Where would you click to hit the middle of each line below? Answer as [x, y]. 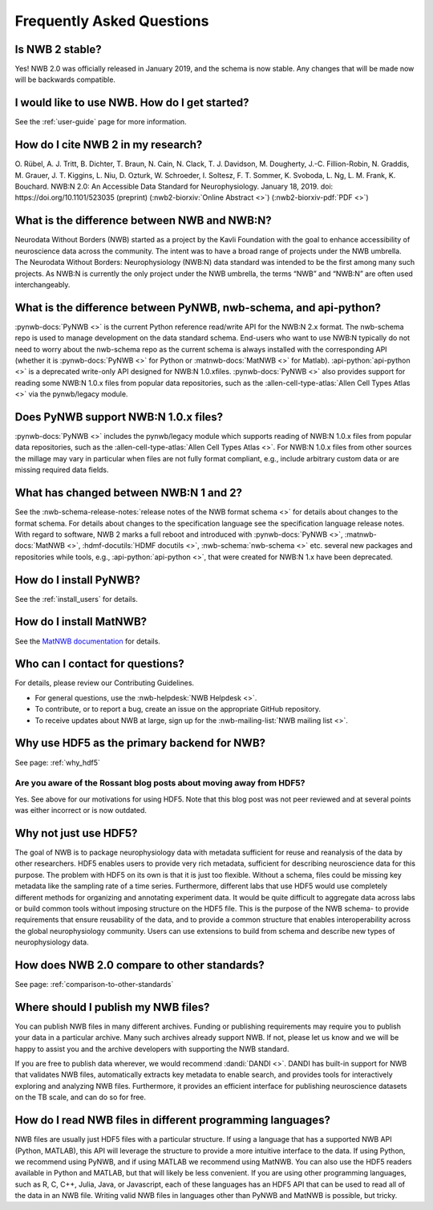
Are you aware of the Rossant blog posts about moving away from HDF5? [160, 783]
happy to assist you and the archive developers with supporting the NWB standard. [152, 1049]
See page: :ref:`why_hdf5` [57, 762]
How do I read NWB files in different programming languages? [172, 1121]
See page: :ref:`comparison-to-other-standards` [94, 984]
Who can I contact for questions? [99, 664]
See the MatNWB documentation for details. [87, 641]
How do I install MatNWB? [81, 622]
